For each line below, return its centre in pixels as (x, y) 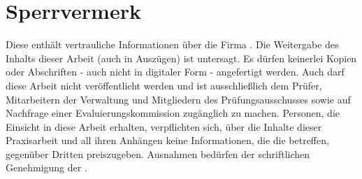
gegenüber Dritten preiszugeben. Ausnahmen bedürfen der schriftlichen (158, 153)
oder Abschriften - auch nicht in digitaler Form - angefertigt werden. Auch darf (175, 72)
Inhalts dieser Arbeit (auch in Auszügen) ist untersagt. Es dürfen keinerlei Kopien (181, 58)
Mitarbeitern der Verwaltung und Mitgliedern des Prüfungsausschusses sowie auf (178, 99)
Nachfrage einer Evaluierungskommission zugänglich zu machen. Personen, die (173, 113)
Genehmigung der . (46, 167)
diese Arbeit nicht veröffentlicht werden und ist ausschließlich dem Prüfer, (164, 85)
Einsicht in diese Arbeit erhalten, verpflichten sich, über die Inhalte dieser (164, 126)
